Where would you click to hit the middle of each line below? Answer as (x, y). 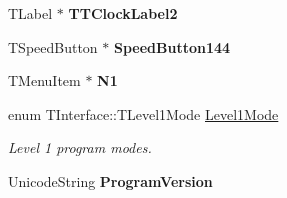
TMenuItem (44, 80)
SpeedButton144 (172, 46)
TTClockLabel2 (123, 13)
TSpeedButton (53, 46)
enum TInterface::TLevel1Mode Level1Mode (143, 113)
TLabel (30, 13)
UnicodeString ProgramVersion (110, 180)
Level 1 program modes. (80, 147)
